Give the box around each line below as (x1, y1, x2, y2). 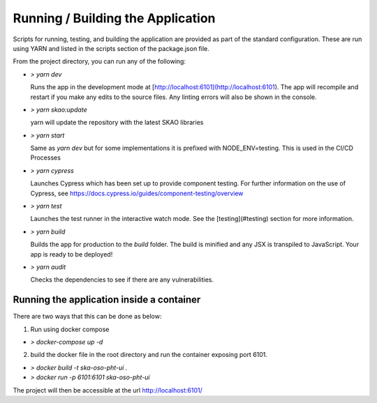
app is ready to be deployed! (30, 250, 113, 258)
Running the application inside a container (13, 294, 201, 306)
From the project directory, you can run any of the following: (13, 57, 186, 66)
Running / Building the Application (13, 10, 216, 26)
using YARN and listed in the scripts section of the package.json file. (13, 44, 209, 52)
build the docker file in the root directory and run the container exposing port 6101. (30, 351, 268, 359)
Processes (30, 153, 61, 162)
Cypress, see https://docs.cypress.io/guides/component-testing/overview (30, 189, 244, 197)
